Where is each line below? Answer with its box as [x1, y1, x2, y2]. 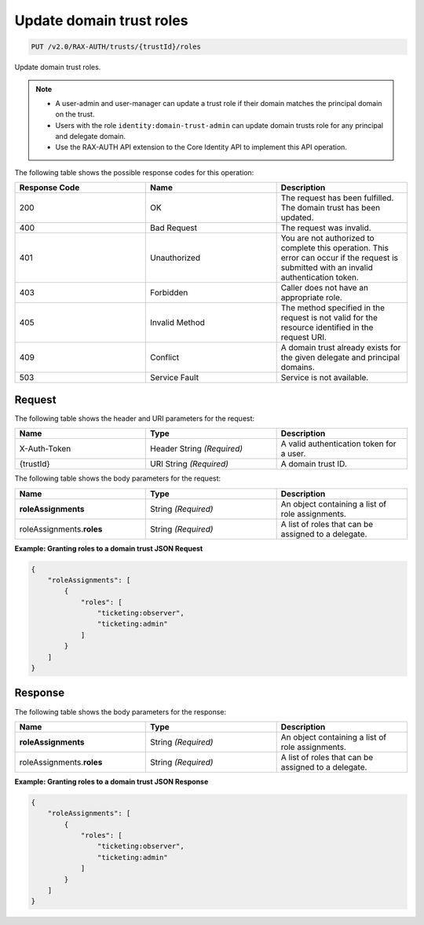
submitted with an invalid [280, 262, 373, 273]
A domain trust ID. [280, 459, 347, 470]
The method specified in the [280, 302, 385, 313]
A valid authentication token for [280, 438, 397, 449]
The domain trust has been [280, 203, 381, 214]
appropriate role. [280, 292, 343, 303]
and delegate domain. [55, 132, 126, 141]
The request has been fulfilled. [280, 192, 394, 203]
